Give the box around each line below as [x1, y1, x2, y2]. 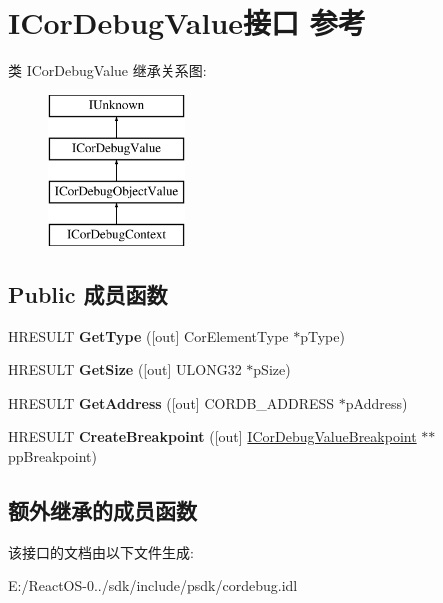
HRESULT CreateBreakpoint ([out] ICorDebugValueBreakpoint [8, 426, 417, 447]
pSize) [253, 359, 291, 380]
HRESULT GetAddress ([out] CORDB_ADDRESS [8, 392, 335, 413]
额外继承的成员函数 [8, 495, 197, 526]
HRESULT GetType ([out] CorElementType [8, 325, 289, 346]
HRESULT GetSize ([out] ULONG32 [8, 359, 242, 380]
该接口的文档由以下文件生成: [8, 541, 194, 562]
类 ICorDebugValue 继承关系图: [8, 60, 207, 81]
